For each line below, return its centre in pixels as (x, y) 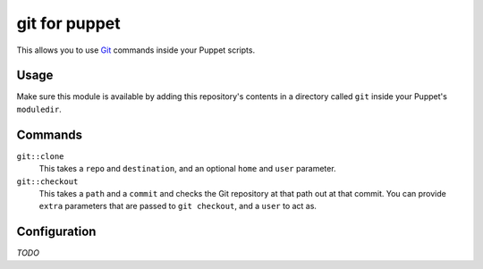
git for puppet (68, 23)
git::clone (40, 156)
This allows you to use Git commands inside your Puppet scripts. (136, 50)
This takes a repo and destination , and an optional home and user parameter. (187, 169)
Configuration (56, 232)
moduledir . (39, 109)
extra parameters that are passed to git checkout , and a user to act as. (178, 206)
